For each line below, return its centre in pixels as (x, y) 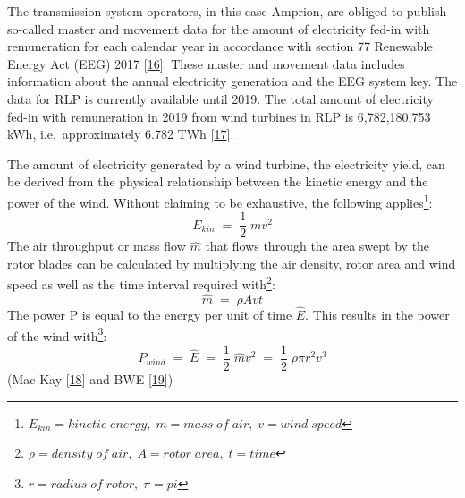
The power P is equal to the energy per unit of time (150, 315)
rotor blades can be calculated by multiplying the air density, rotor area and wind (232, 263)
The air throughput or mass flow (97, 246)
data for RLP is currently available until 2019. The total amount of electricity (220, 98)
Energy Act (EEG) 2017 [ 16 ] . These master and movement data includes (206, 63)
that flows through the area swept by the (317, 246)
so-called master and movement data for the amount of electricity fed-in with (219, 28)
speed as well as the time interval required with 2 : (141, 283)
